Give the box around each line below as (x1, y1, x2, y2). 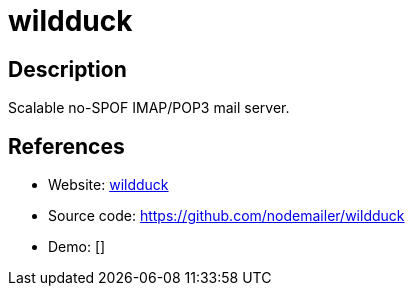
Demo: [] (48, 238, 106, 256)
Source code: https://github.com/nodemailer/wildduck (48, 207, 405, 225)
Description (8, 56, 127, 82)
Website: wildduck (48, 176, 169, 194)
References (8, 133, 125, 159)
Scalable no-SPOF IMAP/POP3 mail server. (8, 99, 290, 117)
